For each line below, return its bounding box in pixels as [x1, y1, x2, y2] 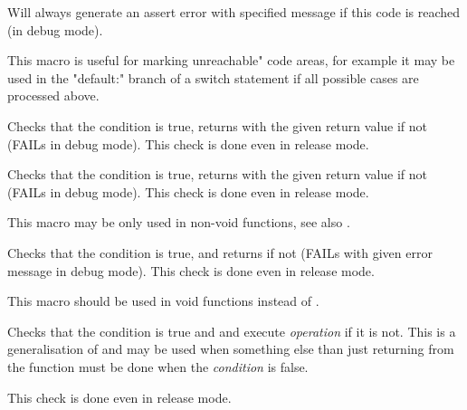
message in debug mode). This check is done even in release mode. [7, 261, 375, 280]
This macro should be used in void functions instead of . [7, 291, 319, 310]
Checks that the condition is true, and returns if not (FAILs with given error [7, 243, 433, 262]
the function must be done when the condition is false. [7, 357, 309, 376]
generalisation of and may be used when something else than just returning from [7, 339, 454, 358]
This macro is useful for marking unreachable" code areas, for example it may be [7, 51, 455, 70]
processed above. [7, 86, 100, 105]
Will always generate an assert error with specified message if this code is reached [7, 3, 461, 21]
